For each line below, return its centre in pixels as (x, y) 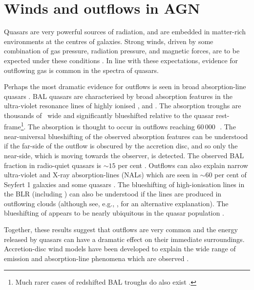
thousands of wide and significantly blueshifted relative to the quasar (109, 115)
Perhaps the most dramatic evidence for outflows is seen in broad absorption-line (125, 86)
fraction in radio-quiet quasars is (53, 165)
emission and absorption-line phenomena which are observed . (96, 258)
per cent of (231, 175)
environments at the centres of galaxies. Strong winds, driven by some (109, 41)
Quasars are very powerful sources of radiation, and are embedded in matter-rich (125, 32)
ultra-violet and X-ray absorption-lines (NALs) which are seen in (101, 175)
